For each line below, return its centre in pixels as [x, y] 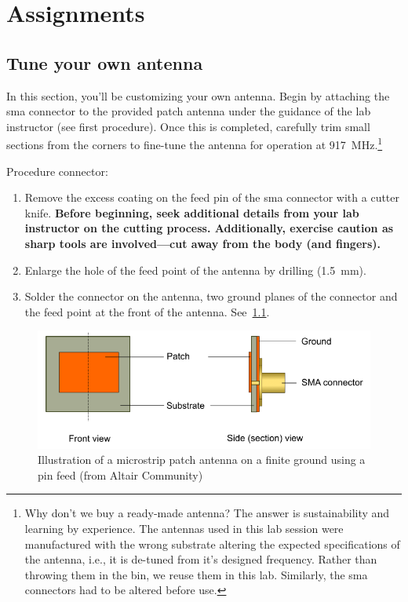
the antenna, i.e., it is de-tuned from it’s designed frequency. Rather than [201, 559]
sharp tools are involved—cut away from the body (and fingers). [202, 243]
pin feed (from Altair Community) [120, 474]
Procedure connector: [57, 171]
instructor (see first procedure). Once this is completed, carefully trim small [188, 126]
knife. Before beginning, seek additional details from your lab [192, 212]
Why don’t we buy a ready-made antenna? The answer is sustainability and [207, 513]
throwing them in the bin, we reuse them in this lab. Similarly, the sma [196, 574]
